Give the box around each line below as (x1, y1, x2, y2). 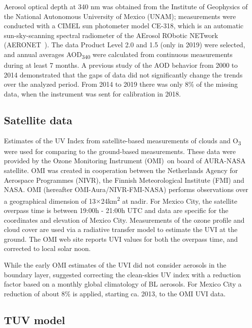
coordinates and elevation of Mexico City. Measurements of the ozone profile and (4, 214, 245, 225)
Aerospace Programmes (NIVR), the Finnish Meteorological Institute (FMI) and (4, 174, 244, 185)
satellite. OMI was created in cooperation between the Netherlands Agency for (4, 165, 238, 175)
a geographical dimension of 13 (4, 195, 96, 206)
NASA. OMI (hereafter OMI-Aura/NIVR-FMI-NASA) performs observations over (4, 184, 249, 194)
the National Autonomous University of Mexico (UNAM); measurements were (4, 11, 236, 21)
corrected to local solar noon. (4, 243, 91, 253)
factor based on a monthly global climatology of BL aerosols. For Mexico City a (4, 279, 242, 289)
